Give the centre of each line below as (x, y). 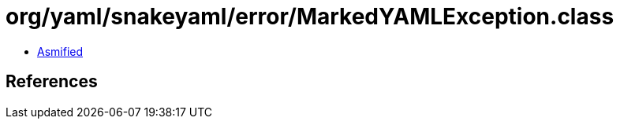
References (52, 82)
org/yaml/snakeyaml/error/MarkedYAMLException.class (310, 17)
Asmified (60, 51)
